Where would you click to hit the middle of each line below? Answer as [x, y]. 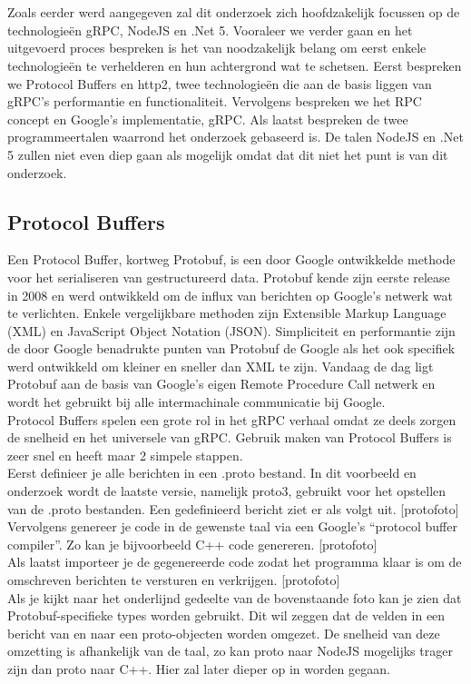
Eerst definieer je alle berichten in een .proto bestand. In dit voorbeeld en [212, 473]
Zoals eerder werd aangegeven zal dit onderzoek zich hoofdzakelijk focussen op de [234, 12]
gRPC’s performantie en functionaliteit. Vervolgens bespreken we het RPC [215, 101]
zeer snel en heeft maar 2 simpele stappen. [125, 455]
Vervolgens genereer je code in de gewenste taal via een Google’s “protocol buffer [232, 526]
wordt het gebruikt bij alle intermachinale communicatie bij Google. [196, 402]
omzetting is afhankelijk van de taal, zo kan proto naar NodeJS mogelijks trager [230, 651]
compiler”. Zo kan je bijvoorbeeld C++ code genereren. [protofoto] [192, 544]
